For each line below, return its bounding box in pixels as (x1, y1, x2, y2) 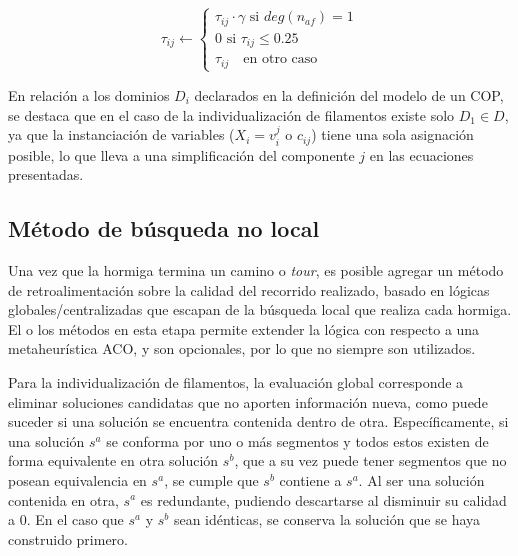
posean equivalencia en (8, 469, 147, 490)
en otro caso (243, 52, 318, 67)
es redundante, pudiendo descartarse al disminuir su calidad (140, 489, 507, 510)
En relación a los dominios (8, 84, 170, 105)
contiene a (279, 469, 342, 490)
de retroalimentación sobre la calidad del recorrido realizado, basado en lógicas (8, 279, 490, 300)
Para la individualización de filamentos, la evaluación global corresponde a (8, 371, 464, 392)
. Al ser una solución (358, 469, 485, 490)
